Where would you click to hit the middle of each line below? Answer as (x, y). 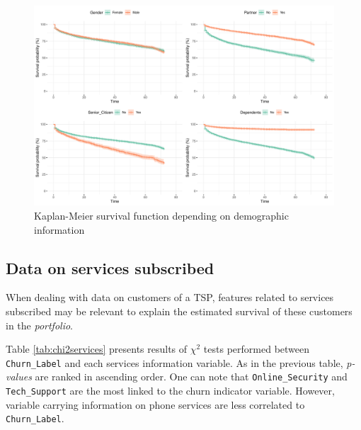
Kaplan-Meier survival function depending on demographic (161, 215)
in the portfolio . (39, 325)
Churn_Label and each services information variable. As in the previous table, (174, 362)
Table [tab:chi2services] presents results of (97, 349)
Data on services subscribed (110, 267)
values (19, 377)
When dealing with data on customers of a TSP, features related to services (170, 297)
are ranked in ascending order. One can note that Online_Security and (191, 377)
